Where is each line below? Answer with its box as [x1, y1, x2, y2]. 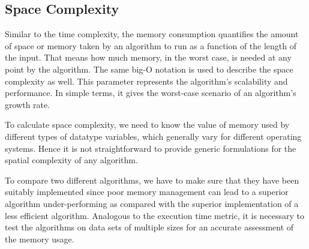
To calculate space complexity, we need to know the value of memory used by [5, 118, 290, 131]
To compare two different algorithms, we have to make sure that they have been [5, 173, 299, 186]
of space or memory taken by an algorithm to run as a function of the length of [5, 39, 297, 52]
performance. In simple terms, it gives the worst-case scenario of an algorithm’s [5, 86, 296, 99]
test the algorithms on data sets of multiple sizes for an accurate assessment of [5, 221, 294, 233]
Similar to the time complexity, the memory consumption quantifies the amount [5, 28, 299, 40]
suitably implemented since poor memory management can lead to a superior [5, 185, 289, 198]
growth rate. [5, 98, 50, 110]
